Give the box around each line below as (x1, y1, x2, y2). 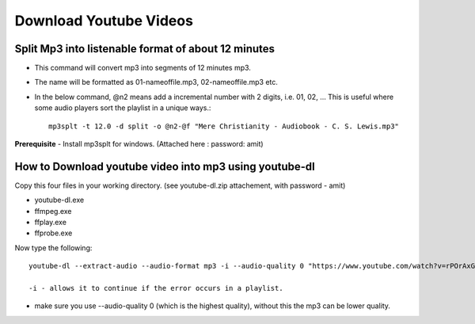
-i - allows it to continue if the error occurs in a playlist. (28, 284, 284, 293)
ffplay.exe (34, 218, 67, 227)
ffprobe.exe (34, 228, 73, 238)
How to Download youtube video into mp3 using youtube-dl (14, 159, 316, 173)
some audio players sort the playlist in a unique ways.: (34, 103, 211, 112)
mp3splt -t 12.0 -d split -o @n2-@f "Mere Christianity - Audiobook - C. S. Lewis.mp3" (48, 121, 400, 131)
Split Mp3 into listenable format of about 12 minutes (14, 42, 275, 55)
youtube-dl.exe (34, 195, 85, 205)
